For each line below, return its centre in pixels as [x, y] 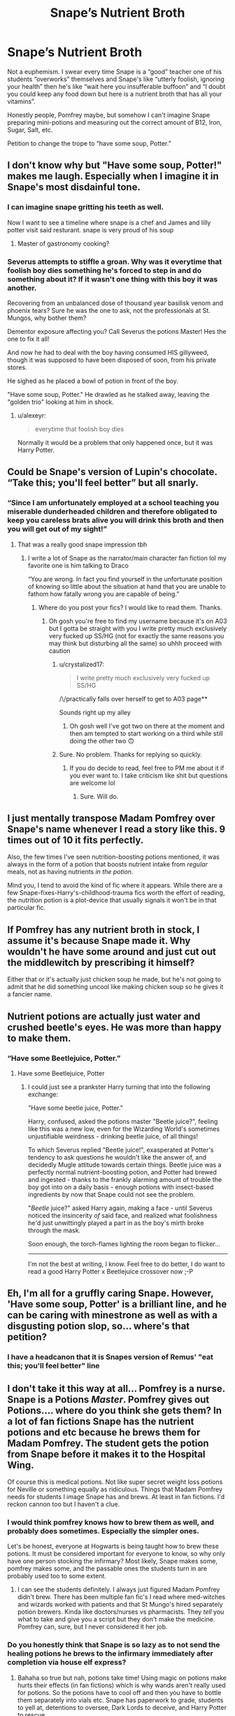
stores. [17, 367]
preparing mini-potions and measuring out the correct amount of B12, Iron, [115, 122]
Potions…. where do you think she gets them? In [115, 1411]
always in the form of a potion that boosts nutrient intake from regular [108, 864]
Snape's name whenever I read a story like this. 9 [116, 829]
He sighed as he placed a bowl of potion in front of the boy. [93, 381]
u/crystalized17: [82, 664]
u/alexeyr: [32, 415]
